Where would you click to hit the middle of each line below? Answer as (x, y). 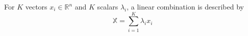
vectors (36, 6)
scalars (108, 6)
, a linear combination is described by (185, 6)
